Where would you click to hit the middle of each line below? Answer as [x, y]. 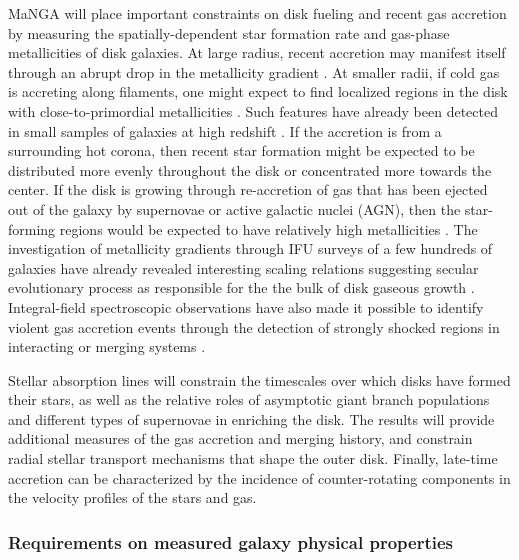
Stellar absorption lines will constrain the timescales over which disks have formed [259, 379]
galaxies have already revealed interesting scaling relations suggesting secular [243, 267]
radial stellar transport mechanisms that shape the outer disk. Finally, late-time [253, 458]
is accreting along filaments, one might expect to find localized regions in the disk [258, 91]
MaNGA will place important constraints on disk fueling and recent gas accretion [257, 13]
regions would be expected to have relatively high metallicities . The [268, 228]
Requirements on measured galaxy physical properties [231, 541]
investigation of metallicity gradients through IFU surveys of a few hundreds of [250, 248]
